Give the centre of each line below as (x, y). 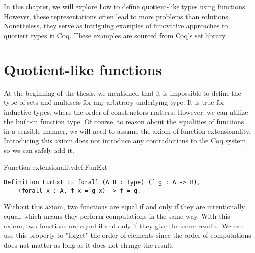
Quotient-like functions (83, 69)
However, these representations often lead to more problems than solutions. (117, 16)
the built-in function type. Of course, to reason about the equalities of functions (124, 121)
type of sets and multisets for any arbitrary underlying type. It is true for (114, 102)
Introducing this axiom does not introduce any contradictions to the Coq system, (126, 140)
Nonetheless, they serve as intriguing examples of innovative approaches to (116, 26)
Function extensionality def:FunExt (56, 166)
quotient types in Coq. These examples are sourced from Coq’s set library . (117, 35)
